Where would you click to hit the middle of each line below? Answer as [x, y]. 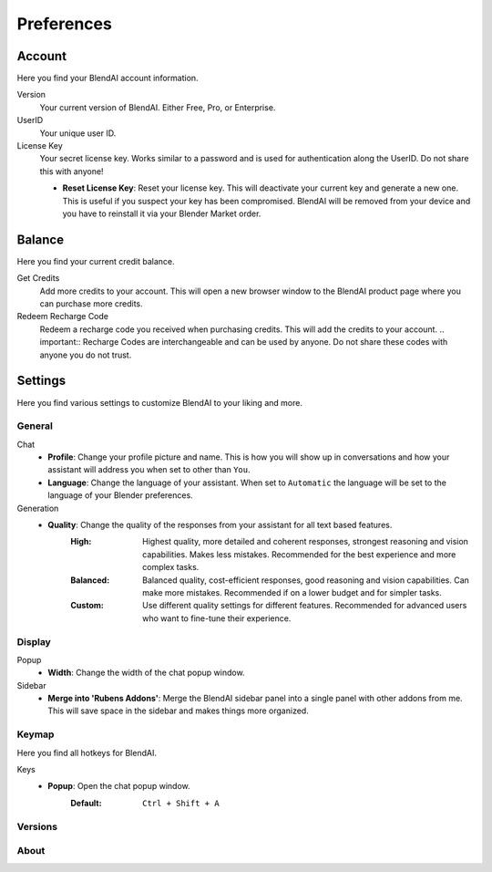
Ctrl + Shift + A [181, 803]
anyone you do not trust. [86, 355]
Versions [37, 826]
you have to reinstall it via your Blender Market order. [162, 213]
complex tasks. [171, 567]
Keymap [36, 734]
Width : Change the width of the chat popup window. [146, 673]
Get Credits [38, 278]
